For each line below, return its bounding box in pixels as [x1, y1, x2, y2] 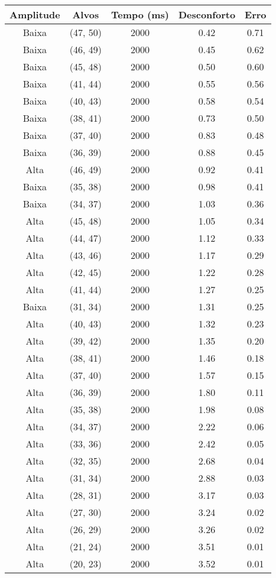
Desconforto [178, 8, 236, 21]
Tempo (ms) [111, 8, 169, 21]
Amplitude [9, 8, 60, 21]
